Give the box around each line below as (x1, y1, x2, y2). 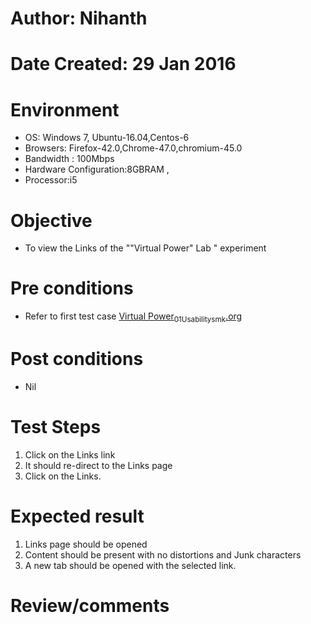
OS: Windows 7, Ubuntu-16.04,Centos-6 (24, 132, 190, 144)
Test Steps (10, 416, 102, 439)
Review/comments (10, 594, 170, 617)
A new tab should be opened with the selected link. (24, 559, 237, 571)
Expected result (10, 505, 145, 528)
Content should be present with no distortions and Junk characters (24, 548, 302, 561)
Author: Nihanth (10, 7, 148, 30)
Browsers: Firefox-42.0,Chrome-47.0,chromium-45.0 (24, 142, 243, 154)
